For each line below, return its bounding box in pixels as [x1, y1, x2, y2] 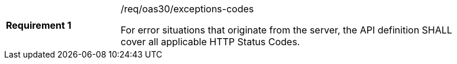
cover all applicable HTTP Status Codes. [121, 36, 300, 48]
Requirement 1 [6, 19, 72, 31]
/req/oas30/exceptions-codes [121, 3, 254, 15]
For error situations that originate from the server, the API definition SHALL [121, 24, 452, 36]
